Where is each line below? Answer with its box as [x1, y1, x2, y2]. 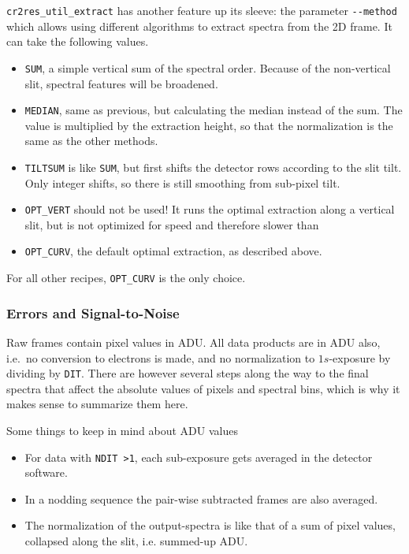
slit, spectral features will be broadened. [24, 75, 218, 91]
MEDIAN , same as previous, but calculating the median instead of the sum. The [24, 102, 403, 118]
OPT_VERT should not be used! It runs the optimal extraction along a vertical [24, 201, 395, 218]
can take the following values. [6, 33, 149, 50]
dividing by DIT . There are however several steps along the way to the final [6, 365, 369, 381]
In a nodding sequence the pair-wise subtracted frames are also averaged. [24, 490, 378, 507]
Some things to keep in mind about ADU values [6, 422, 238, 438]
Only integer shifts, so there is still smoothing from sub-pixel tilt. [24, 174, 340, 191]
